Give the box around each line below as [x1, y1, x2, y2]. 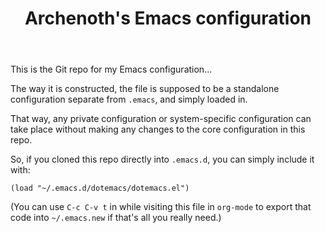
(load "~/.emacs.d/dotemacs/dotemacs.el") [10, 183, 190, 194]
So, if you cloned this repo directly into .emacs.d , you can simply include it [10, 153, 315, 166]
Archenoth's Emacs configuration [24, 7, 312, 30]
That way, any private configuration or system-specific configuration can [10, 113, 312, 125]
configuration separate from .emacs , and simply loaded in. [10, 93, 248, 106]
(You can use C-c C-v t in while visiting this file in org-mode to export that [10, 201, 312, 213]
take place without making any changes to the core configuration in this [10, 123, 306, 136]
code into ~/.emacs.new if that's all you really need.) [10, 212, 222, 224]
